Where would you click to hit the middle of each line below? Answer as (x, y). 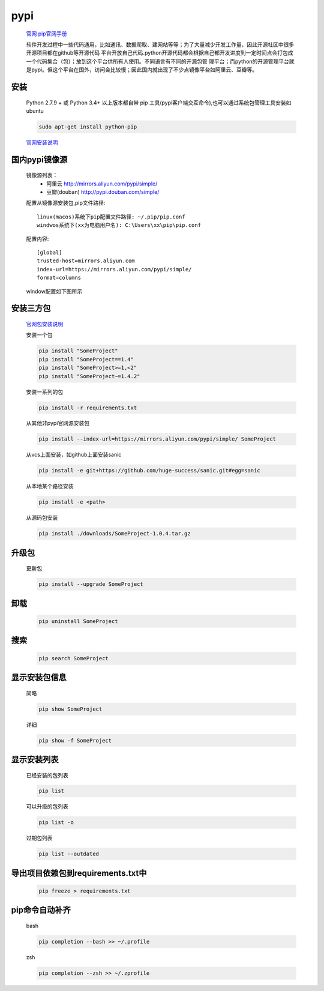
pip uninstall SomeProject (78, 621)
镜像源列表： (42, 175)
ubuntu (35, 110)
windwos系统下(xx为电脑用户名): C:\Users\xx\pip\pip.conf (119, 225)
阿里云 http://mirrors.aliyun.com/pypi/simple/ (102, 184)
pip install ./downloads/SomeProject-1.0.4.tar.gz (115, 534)
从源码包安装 (42, 518)
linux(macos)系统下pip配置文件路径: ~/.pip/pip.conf (111, 217)
